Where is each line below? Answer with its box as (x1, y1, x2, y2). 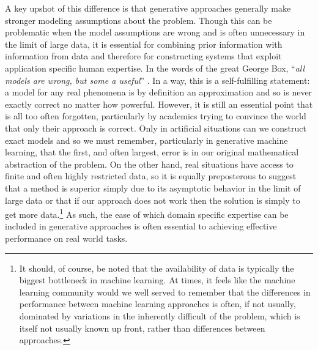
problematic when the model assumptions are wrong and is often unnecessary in (5, 26, 305, 39)
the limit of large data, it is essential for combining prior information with (5, 37, 283, 50)
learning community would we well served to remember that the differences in (19, 285, 311, 298)
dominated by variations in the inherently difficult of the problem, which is (19, 309, 300, 322)
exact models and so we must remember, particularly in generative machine (5, 133, 288, 146)
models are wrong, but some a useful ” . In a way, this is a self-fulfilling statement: (5, 73, 310, 86)
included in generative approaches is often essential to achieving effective (5, 220, 277, 233)
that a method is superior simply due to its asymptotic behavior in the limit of (5, 181, 301, 194)
